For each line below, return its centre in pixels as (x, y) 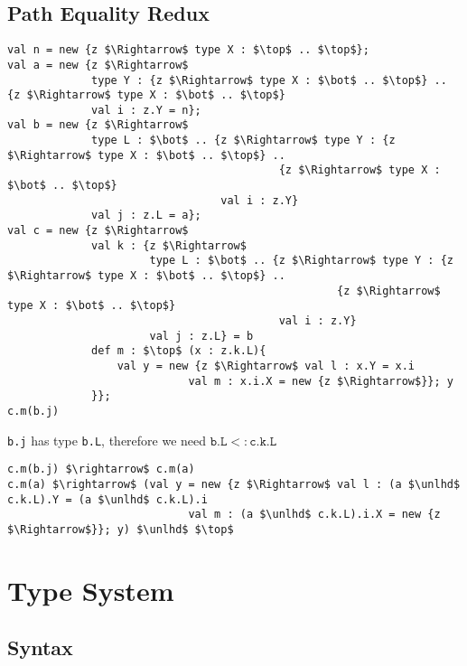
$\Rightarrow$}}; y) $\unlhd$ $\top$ (121, 529)
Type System (91, 590)
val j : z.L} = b (201, 336)
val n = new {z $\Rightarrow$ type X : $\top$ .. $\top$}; (188, 50)
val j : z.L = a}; (146, 216)
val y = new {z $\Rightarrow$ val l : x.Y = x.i (266, 366)
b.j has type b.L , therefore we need (107, 440)
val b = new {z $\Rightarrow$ (98, 125)
